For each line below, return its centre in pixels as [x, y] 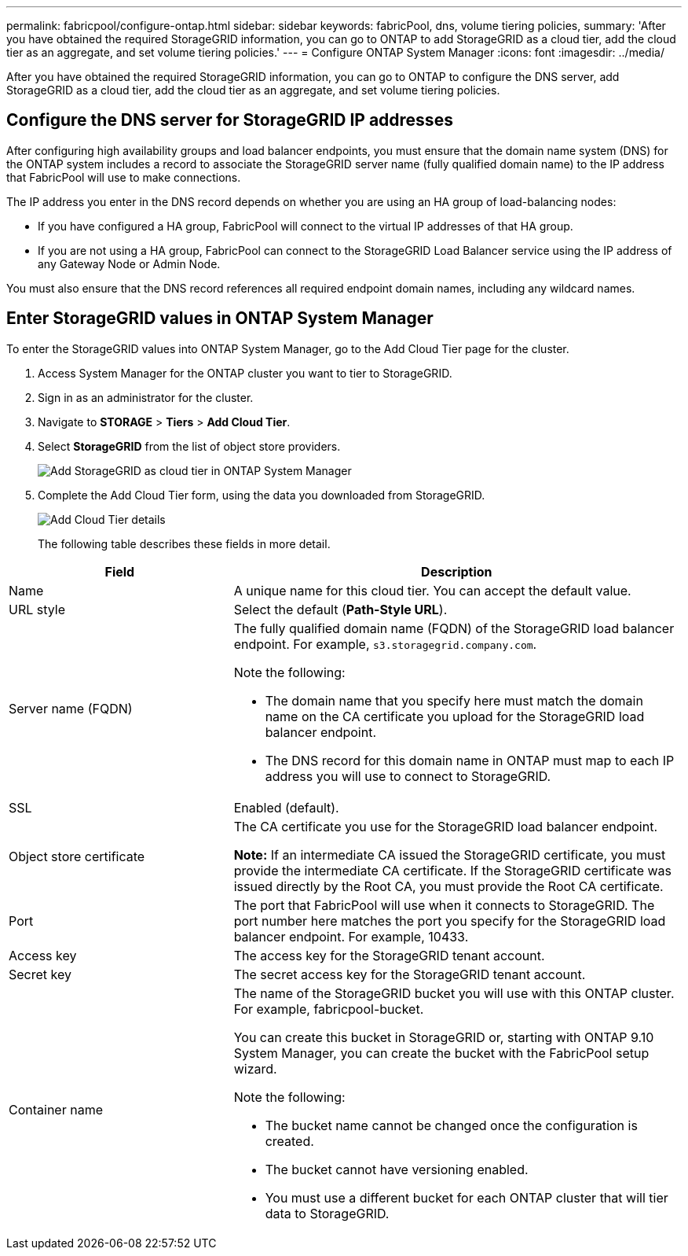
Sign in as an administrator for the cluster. [146, 397]
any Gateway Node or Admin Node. [129, 263]
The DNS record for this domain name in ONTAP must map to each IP [470, 760]
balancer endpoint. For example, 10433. [351, 936]
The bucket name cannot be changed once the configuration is [451, 1125]
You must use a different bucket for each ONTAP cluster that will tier [467, 1197]
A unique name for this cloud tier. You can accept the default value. [432, 590]
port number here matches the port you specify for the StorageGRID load [450, 921]
